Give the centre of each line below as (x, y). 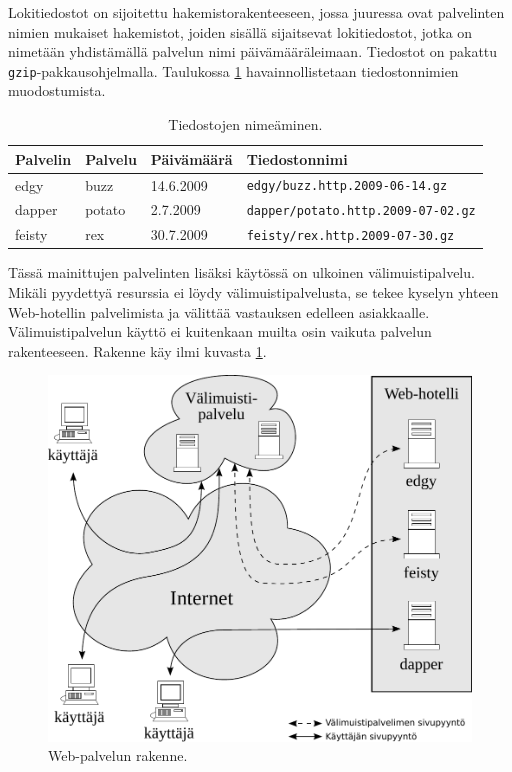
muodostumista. (57, 90)
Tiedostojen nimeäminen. (245, 124)
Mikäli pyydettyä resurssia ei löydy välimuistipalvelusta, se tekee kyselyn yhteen (253, 292)
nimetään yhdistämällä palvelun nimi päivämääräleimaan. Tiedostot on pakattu (253, 51)
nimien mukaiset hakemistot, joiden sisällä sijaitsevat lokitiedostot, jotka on (240, 31)
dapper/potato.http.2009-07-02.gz (361, 211)
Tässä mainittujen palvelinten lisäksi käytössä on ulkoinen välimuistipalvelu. (241, 272)
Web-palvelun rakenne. (118, 755)
